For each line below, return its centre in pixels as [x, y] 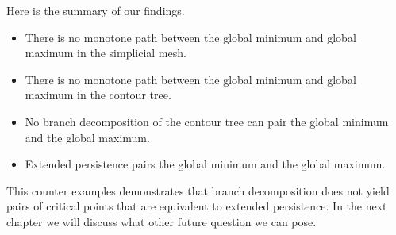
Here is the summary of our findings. [96, 10]
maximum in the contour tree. [98, 95]
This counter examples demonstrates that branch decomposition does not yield [198, 190]
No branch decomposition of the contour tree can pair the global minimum [207, 121]
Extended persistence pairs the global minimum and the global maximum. [205, 164]
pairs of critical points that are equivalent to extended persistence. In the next [197, 206]
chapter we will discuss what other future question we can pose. [161, 221]
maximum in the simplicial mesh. [106, 53]
